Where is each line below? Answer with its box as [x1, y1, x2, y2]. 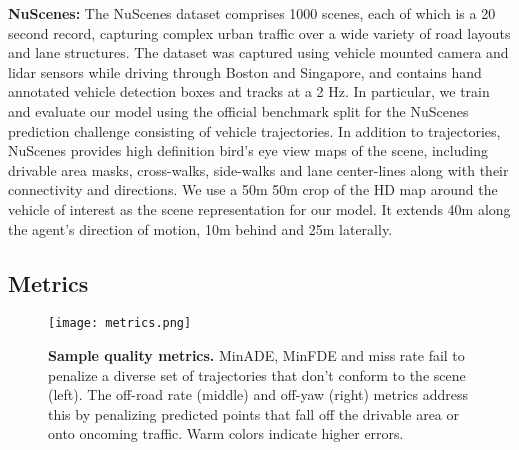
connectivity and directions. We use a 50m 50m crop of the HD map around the [8, 179, 498, 200]
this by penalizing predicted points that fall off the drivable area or [48, 403, 460, 424]
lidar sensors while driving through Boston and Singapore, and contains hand [8, 61, 482, 82]
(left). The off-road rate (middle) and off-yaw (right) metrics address [48, 384, 469, 405]
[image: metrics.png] [48, 316, 192, 331]
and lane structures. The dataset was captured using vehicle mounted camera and [8, 42, 509, 63]
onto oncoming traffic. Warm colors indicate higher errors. [48, 423, 404, 444]
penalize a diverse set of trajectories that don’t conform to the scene [48, 364, 466, 385]
